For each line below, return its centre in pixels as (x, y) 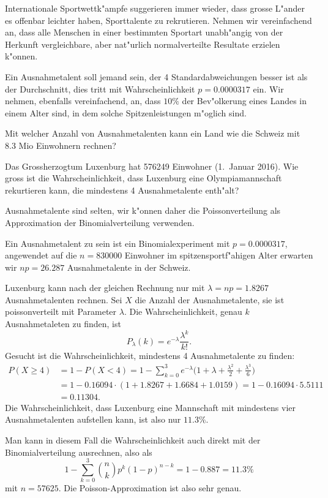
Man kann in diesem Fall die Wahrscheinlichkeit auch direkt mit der (133, 440)
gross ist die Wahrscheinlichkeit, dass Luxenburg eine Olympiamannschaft (143, 178)
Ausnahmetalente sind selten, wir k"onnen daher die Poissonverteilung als (143, 210)
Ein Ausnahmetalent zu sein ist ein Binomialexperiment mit (117, 243)
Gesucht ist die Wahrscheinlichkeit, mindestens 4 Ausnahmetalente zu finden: (150, 356)
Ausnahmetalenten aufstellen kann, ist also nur (93, 419)
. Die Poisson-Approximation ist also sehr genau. (150, 488)
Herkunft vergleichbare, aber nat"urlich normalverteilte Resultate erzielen (143, 44)
